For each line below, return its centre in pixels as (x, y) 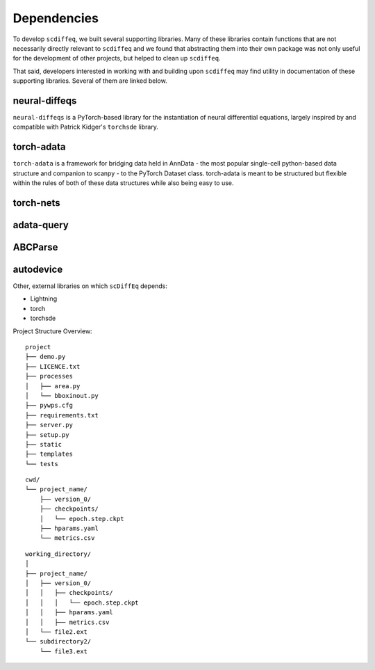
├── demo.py (45, 357)
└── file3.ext (64, 651)
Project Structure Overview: (53, 331)
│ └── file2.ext (57, 632)
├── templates (49, 454)
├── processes (49, 376)
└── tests (42, 464)
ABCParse (35, 247)
